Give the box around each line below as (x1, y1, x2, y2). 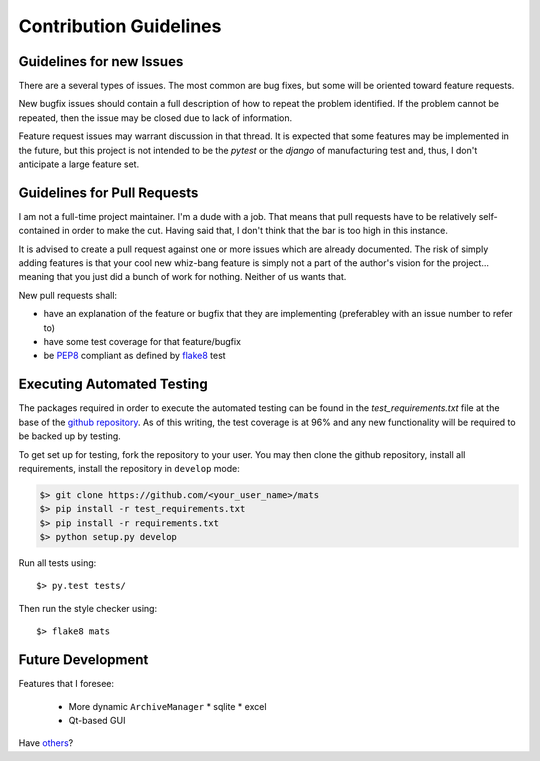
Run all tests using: (18, 557, 97, 569)
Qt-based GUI (68, 714, 126, 726)
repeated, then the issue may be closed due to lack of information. (18, 111, 293, 124)
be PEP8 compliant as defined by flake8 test (43, 350, 226, 362)
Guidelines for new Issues (18, 53, 184, 70)
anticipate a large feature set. (18, 158, 140, 170)
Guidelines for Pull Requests (18, 184, 199, 201)
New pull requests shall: (18, 289, 118, 301)
